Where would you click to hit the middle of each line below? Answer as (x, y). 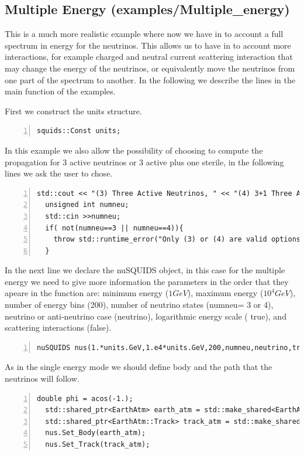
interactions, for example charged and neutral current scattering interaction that (149, 57)
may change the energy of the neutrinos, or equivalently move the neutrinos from (150, 68)
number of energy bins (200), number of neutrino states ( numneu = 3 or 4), (139, 305)
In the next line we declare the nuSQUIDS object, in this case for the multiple (145, 270)
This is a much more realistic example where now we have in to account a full (144, 34)
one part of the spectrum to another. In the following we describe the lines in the (150, 79)
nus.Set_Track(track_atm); (98, 445)
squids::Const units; (79, 131)
